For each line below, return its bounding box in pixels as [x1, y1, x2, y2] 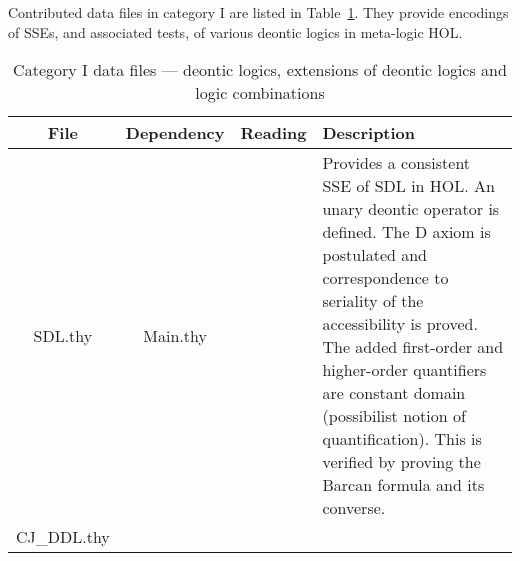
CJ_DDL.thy [16, 525, 110, 549]
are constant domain [322, 381, 466, 405]
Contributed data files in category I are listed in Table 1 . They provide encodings [8, 2, 509, 22]
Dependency [125, 121, 225, 145]
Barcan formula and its [322, 473, 485, 497]
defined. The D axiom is [322, 220, 491, 244]
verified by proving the [322, 450, 481, 474]
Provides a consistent [322, 151, 471, 175]
